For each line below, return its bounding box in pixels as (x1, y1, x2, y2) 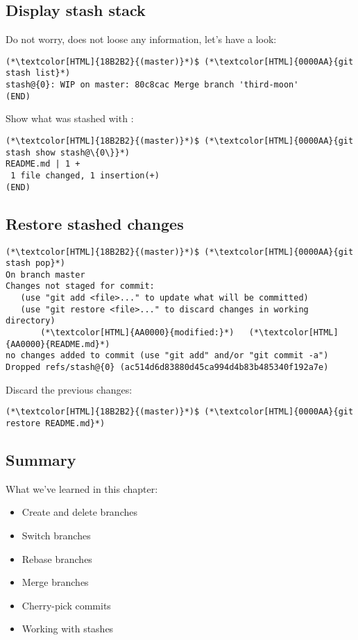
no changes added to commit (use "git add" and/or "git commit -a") (6, 351, 329, 361)
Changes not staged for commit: (6, 281, 155, 292)
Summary (6, 449, 76, 471)
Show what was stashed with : (6, 111, 134, 126)
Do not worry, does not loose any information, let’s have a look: (6, 32, 277, 47)
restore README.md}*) (6, 418, 105, 428)
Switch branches (22, 528, 91, 543)
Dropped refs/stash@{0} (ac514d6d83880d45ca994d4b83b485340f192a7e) (6, 362, 329, 373)
